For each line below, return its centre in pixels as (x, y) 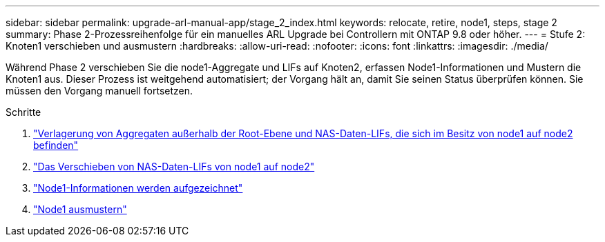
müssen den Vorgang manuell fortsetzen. (99, 91)
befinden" (56, 145)
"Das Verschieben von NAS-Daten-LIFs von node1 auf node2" (174, 167)
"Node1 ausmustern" (80, 209)
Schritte (23, 112)
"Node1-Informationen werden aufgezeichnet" (138, 188)
